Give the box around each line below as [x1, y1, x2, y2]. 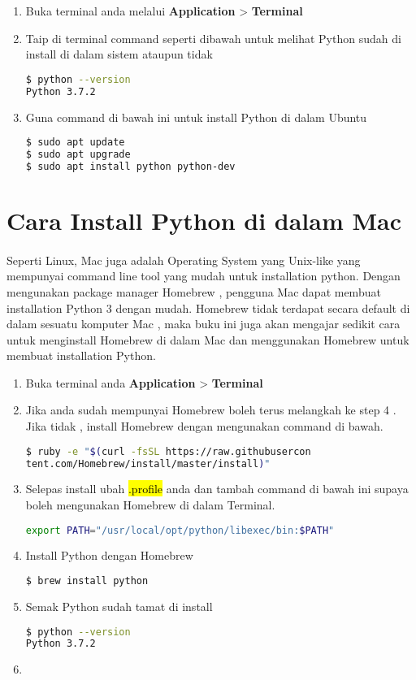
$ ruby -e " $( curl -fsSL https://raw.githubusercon [25, 445, 311, 457]
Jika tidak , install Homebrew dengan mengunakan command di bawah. [25, 418, 383, 435]
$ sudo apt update [25, 136, 125, 149]
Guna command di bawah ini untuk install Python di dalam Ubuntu [25, 108, 367, 125]
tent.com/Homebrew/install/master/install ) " [25, 457, 271, 470]
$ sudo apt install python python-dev [25, 160, 236, 172]
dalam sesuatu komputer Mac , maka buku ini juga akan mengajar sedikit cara [6, 315, 401, 332]
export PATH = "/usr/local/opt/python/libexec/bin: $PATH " [25, 524, 335, 536]
